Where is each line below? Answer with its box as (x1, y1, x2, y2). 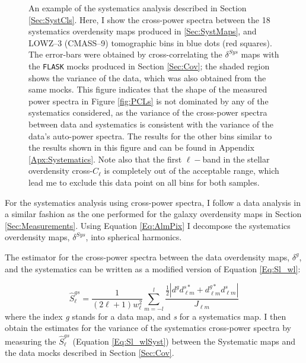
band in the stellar (202, 152, 270, 165)
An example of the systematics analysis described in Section (28, 2, 247, 14)
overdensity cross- (28, 164, 93, 177)
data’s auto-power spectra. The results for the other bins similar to (28, 129, 272, 142)
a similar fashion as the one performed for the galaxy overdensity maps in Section (5, 208, 302, 220)
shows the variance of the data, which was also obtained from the (28, 71, 266, 84)
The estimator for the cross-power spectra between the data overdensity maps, (5, 250, 290, 263)
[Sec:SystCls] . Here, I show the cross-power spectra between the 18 (28, 13, 270, 26)
